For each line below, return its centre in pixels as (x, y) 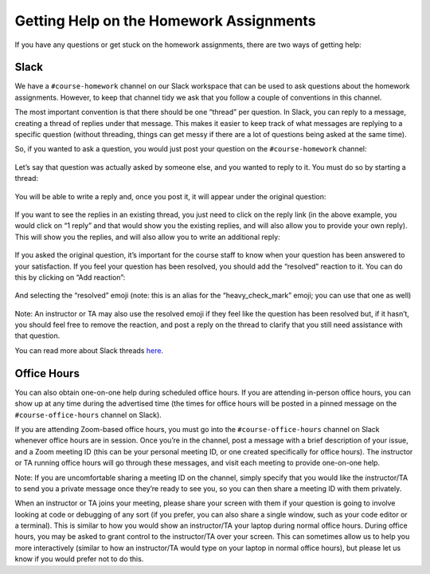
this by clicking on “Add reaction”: (70, 277)
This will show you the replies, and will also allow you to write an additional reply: (147, 237)
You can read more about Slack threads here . (89, 350)
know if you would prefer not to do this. (79, 559)
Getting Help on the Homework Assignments (165, 21)
